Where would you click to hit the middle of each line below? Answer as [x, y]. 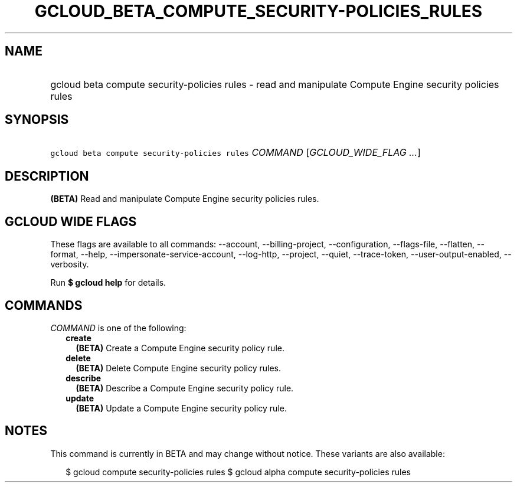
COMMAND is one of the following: [118, 328]
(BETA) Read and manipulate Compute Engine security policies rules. [185, 199]
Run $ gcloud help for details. [108, 283]
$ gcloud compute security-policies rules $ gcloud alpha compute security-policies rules [238, 472]
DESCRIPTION [47, 176]
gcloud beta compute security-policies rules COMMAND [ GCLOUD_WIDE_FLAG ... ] [235, 153]
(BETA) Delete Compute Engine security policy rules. [178, 368]
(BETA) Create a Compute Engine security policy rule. [180, 348]
